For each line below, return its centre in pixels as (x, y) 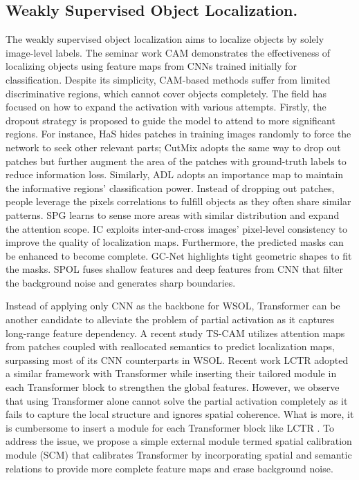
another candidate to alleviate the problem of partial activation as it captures (170, 319)
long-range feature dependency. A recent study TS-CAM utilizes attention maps (175, 333)
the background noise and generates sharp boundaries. (121, 282)
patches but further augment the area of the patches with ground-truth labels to (176, 161)
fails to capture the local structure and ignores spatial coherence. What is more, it (180, 414)
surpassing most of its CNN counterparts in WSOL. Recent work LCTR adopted (177, 359)
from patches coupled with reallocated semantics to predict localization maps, (171, 346)
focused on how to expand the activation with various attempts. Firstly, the (166, 107)
